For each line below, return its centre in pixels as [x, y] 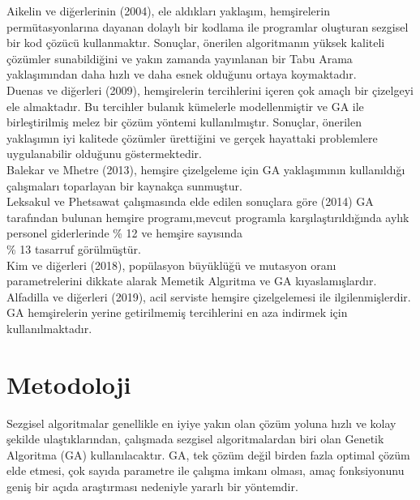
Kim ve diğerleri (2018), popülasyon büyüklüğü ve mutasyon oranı [171, 265]
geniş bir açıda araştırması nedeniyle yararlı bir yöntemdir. [152, 486]
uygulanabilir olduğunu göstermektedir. [104, 154]
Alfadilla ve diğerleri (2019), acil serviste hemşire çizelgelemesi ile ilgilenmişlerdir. [209, 296]
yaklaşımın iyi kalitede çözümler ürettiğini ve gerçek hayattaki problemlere [192, 137]
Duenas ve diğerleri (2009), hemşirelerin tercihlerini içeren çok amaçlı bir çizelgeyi [210, 90]
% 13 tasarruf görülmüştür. [74, 248]
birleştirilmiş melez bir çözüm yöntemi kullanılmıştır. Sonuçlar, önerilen [184, 122]
